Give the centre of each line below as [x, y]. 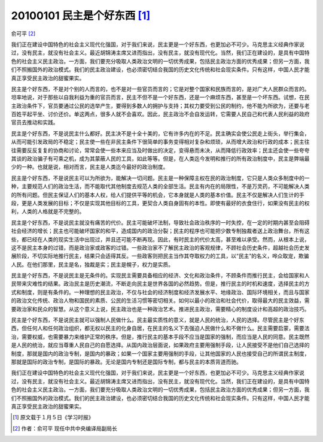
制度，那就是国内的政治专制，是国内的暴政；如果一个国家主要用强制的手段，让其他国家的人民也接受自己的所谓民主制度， [160, 353]
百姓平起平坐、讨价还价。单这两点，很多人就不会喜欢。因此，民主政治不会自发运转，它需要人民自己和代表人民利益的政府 [160, 114]
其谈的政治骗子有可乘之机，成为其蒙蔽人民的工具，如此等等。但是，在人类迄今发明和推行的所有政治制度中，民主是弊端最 [160, 159]
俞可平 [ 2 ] [23, 34]
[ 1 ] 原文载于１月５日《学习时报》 [53, 417]
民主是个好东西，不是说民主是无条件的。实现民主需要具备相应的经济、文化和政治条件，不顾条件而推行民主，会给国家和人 [160, 276]
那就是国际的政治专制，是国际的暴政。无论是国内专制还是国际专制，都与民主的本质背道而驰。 [126, 362]
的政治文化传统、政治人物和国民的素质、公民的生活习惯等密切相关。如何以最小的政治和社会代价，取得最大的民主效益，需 [160, 301]
